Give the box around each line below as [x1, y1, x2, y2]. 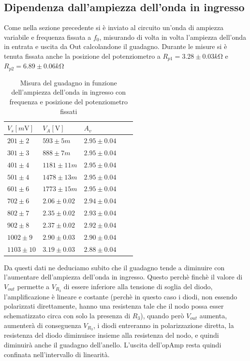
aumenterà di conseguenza [4, 320, 81, 330]
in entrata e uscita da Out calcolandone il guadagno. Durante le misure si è [4, 41, 227, 51]
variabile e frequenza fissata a [4, 32, 91, 42]
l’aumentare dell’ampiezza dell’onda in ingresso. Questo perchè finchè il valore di [4, 272, 243, 282]
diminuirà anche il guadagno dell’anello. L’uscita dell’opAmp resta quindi [4, 340, 221, 350]
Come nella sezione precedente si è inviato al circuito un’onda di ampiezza [4, 22, 224, 33]
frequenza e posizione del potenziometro [9, 97, 128, 107]
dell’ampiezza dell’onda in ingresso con [11, 87, 126, 97]
